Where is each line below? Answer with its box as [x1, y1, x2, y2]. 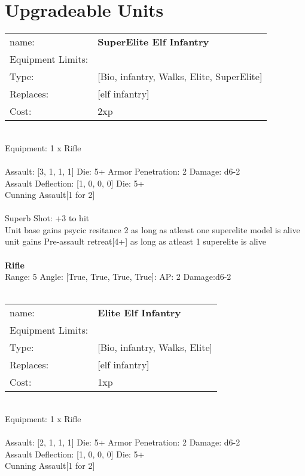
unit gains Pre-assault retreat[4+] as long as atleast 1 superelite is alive [5, 235, 266, 248]
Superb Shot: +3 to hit [5, 212, 90, 224]
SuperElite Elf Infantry [97, 35, 209, 49]
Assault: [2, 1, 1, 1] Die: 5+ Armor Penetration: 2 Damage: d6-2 [5, 436, 240, 448]
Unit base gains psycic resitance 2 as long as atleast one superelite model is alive [5, 223, 300, 236]
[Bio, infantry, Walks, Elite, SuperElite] [97, 69, 263, 84]
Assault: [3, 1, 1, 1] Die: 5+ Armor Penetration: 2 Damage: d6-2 [5, 164, 240, 177]
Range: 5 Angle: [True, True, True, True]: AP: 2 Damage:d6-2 [5, 270, 231, 283]
